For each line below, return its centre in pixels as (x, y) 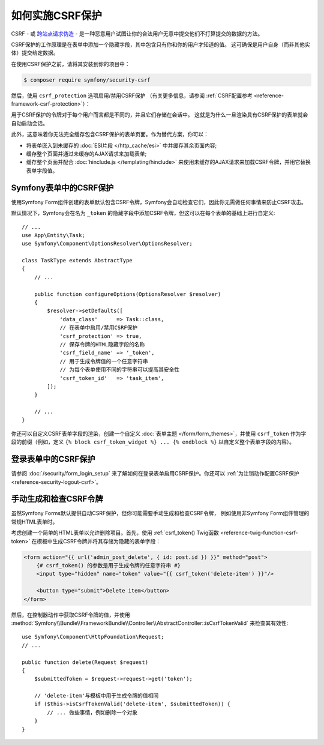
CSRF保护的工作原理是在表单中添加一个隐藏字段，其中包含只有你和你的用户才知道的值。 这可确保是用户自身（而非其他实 (160, 44)
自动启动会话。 (29, 123)
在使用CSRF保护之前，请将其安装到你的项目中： (70, 64)
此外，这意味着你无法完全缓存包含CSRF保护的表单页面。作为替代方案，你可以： (110, 134)
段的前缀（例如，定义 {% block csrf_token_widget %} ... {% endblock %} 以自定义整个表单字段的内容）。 (153, 442)
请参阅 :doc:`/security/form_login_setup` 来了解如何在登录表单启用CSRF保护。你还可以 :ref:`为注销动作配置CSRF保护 (155, 474)
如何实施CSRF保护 (56, 16)
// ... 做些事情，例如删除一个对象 (92, 712)
